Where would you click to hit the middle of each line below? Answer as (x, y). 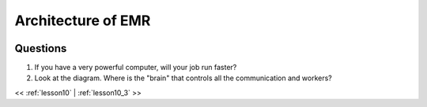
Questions (41, 48)
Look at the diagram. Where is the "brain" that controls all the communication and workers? (183, 78)
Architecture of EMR (83, 20)
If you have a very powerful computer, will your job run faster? (136, 68)
